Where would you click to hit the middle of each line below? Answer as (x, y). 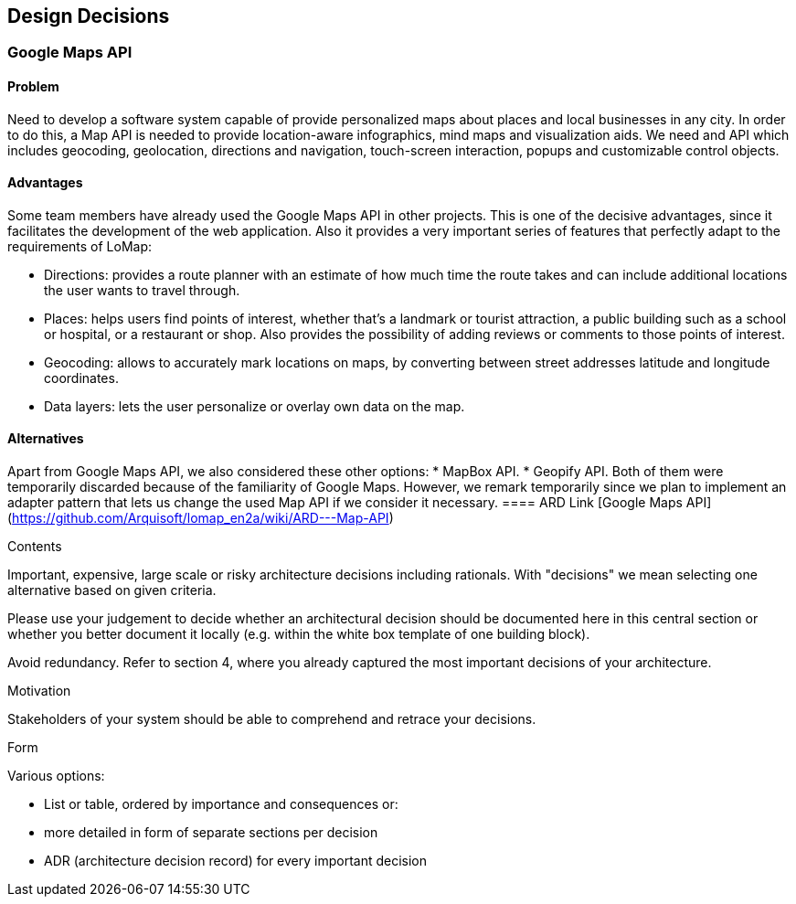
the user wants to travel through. (142, 290)
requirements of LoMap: (80, 246)
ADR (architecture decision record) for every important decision (236, 861)
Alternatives (46, 439)
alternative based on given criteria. (112, 590)
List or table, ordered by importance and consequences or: (221, 804)
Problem (33, 87)
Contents (35, 547)
